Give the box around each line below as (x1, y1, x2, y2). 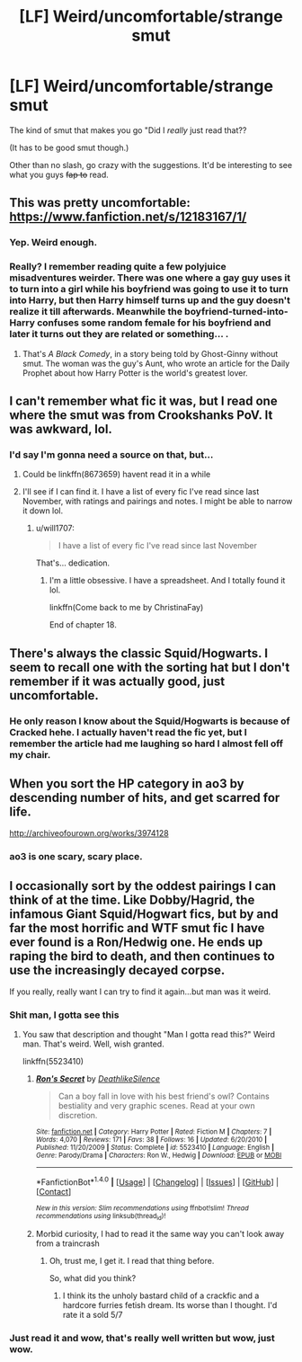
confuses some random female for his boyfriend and (37, 316, 271, 329)
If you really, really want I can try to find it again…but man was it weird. (9, 986, 271, 997)
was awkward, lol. (9, 421, 112, 437)
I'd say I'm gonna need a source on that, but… (9, 448, 214, 460)
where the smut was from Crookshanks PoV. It (9, 407, 273, 423)
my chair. (9, 748, 51, 761)
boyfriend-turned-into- (183, 306, 289, 318)
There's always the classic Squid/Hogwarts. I (9, 645, 268, 661)
